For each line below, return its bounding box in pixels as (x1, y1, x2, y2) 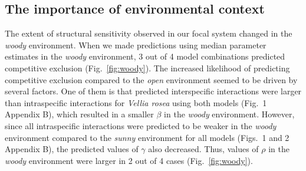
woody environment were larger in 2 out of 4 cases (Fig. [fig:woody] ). (5, 154, 253, 166)
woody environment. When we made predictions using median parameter (5, 38, 266, 51)
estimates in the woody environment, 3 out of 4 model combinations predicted (5, 50, 285, 63)
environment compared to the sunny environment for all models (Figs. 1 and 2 (5, 131, 289, 143)
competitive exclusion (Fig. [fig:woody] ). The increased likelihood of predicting (5, 61, 290, 74)
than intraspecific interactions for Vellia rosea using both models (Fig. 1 (5, 96, 267, 108)
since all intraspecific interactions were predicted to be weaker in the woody (5, 119, 277, 131)
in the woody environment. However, (164, 108, 295, 120)
